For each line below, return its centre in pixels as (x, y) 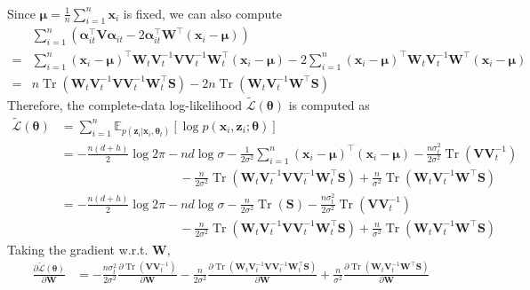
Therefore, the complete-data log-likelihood (125, 104)
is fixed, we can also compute (202, 13)
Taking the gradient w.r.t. (78, 249)
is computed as (329, 104)
